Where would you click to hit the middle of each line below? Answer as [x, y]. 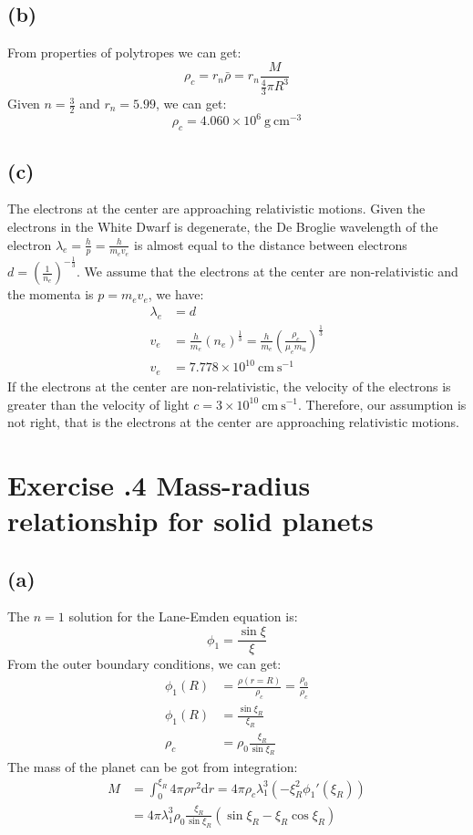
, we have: [176, 294]
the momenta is [51, 294]
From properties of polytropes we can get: [124, 52]
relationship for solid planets [190, 521]
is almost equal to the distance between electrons [271, 244]
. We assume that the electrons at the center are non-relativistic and [267, 271]
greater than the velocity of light [98, 404]
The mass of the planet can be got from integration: [153, 766]
